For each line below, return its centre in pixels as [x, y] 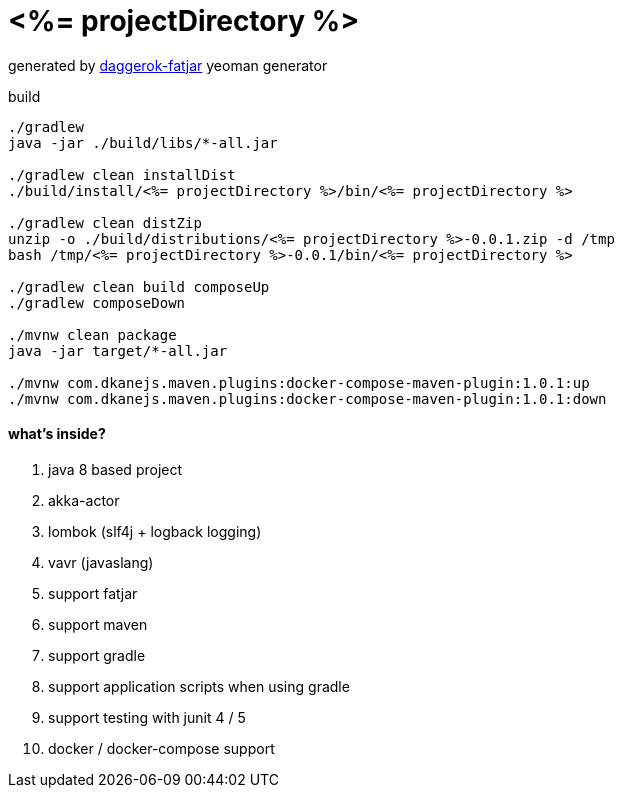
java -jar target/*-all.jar [118, 350]
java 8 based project [115, 469]
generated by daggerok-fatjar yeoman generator [168, 65]
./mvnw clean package [92, 334]
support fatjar [93, 593]
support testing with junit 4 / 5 [147, 717]
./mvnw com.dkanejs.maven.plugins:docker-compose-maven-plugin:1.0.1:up [299, 382]
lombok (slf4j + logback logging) [155, 531]
